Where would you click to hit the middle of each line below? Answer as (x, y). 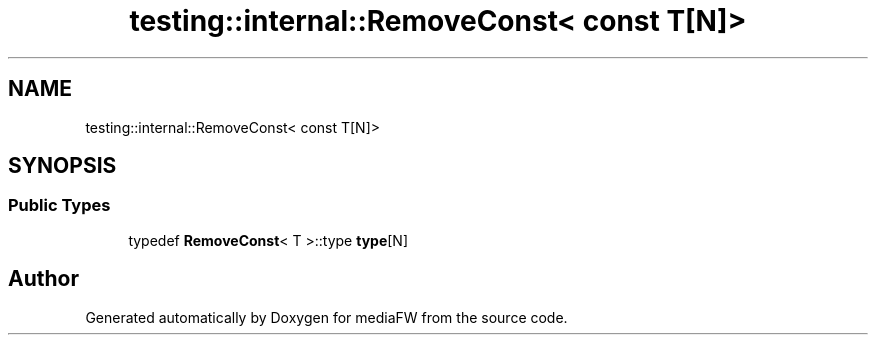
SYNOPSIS (62, 166)
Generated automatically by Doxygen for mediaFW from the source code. (326, 317)
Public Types (59, 205)
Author (43, 279)
